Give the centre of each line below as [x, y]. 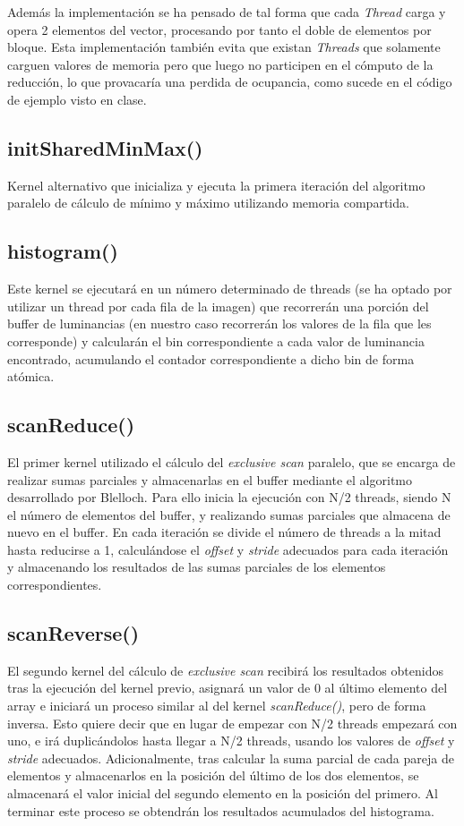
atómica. [31, 376]
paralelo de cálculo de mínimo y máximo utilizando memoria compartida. [208, 203]
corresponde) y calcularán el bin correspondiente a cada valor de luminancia [216, 341]
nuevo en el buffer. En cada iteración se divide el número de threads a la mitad [224, 532]
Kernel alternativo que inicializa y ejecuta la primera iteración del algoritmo [216, 185]
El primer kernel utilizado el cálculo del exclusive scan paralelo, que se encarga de [232, 461]
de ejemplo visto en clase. [77, 99]
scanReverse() [73, 633]
